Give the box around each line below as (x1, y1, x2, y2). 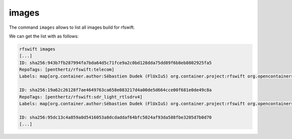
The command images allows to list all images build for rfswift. (9, 24, 135, 30)
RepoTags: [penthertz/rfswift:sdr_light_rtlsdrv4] (19, 94, 143, 99)
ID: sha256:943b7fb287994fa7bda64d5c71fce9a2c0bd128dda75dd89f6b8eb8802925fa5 (19, 60, 212, 65)
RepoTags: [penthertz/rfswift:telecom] (19, 67, 114, 73)
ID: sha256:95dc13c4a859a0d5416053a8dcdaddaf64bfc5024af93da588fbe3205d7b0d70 (19, 115, 212, 120)
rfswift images (19, 46, 55, 52)
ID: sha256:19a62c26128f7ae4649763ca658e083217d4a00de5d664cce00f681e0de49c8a (19, 87, 212, 93)
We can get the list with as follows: (9, 33, 79, 39)
